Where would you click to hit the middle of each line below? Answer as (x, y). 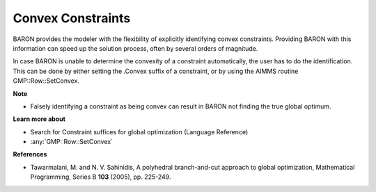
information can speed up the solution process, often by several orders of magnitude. (135, 48)
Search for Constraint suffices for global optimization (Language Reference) (139, 131)
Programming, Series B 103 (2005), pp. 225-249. (101, 177)
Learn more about (39, 119)
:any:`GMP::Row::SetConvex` (71, 142)
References (30, 154)
